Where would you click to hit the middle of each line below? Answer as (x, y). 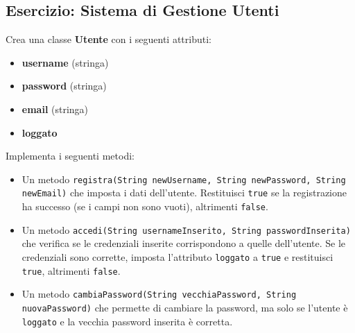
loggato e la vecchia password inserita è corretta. (127, 321)
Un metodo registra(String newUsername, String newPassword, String (184, 179)
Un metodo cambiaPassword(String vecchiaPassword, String (159, 294)
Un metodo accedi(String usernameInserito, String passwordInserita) (186, 229)
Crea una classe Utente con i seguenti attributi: (109, 39)
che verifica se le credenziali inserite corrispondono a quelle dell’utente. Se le (184, 243)
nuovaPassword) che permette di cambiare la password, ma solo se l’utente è (185, 307)
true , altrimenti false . (71, 270)
